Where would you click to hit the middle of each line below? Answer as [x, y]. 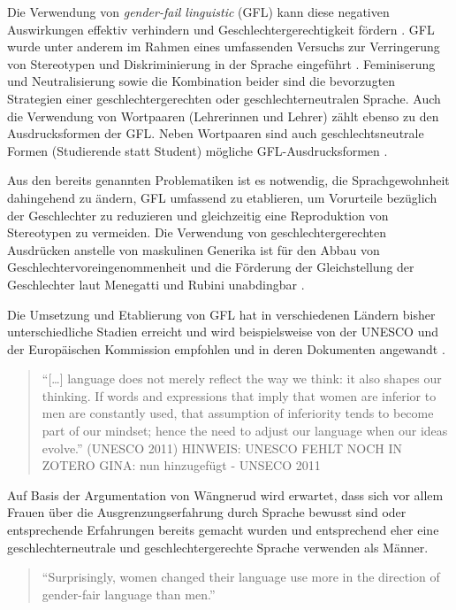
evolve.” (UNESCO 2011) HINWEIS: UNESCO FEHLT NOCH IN [222, 448]
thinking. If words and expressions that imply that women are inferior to [239, 395]
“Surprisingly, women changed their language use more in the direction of [241, 577]
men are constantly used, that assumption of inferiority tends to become [238, 413]
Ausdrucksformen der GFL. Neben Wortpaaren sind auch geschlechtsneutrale [216, 133]
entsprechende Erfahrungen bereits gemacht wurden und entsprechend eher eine [223, 530]
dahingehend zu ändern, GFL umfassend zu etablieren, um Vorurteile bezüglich [222, 197]
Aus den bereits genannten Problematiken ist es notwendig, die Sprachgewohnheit [228, 180]
